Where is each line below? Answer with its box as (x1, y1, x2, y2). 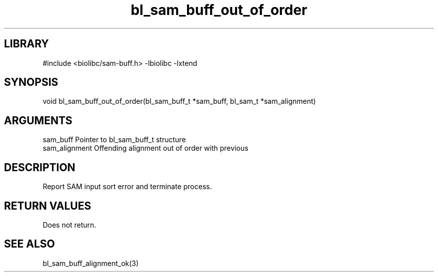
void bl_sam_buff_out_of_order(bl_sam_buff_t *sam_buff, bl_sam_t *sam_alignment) (42, 97, 316, 106)
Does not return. (42, 220, 96, 229)
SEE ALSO (4, 238, 55, 251)
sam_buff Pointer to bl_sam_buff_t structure (42, 135, 186, 144)
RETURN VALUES (4, 199, 91, 212)
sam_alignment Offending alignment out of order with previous (42, 144, 248, 153)
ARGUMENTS (4, 114, 72, 127)
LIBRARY (4, 37, 49, 50)
